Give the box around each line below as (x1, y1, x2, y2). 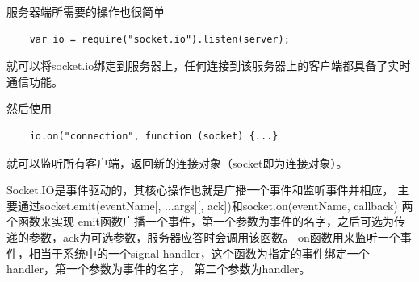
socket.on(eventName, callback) (242, 197, 398, 214)
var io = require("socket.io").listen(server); (29, 33, 290, 45)
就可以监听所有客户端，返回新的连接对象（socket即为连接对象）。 (6, 154, 348, 171)
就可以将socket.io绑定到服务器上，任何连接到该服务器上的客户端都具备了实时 (6, 57, 411, 74)
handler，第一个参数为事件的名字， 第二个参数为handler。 (6, 260, 311, 277)
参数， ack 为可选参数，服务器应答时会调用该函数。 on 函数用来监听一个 (28, 228, 400, 245)
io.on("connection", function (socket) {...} (29, 130, 279, 142)
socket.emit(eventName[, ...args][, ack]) (40, 197, 232, 214)
